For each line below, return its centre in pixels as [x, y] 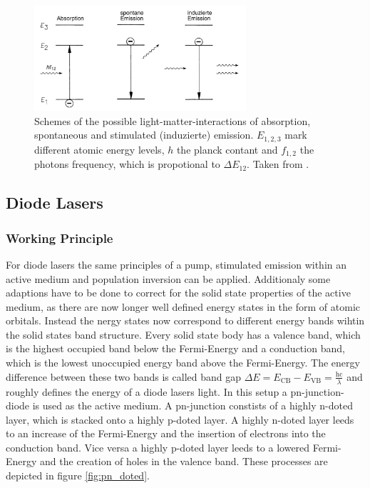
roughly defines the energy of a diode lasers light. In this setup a [147, 391]
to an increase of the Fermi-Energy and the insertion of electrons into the [166, 433]
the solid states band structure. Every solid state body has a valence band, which [183, 334]
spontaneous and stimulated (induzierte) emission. [144, 135]
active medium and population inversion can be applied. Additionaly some [168, 278]
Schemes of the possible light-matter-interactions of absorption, [173, 120]
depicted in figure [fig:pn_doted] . [78, 475]
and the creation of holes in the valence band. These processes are [184, 461]
